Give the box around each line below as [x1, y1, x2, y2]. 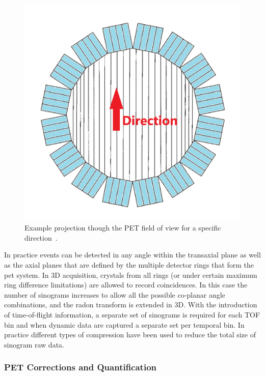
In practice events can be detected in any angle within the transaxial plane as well [4, 249, 261, 260]
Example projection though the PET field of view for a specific [24, 222, 221, 233]
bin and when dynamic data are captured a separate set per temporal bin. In [4, 319, 245, 330]
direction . [24, 232, 58, 243]
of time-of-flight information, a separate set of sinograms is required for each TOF [4, 309, 260, 320]
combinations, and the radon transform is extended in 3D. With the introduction [4, 299, 257, 310]
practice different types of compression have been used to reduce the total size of [4, 329, 256, 340]
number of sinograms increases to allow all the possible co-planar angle [4, 289, 225, 300]
